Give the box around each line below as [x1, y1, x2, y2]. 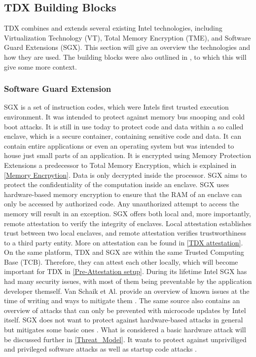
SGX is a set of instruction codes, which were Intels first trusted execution [4, 102, 229, 112]
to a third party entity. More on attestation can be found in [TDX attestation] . [4, 237, 243, 247]
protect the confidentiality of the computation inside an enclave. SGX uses [4, 179, 229, 190]
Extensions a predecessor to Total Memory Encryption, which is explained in [4, 159, 237, 170]
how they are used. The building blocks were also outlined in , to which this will [4, 51, 247, 62]
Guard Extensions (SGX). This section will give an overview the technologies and [4, 42, 251, 52]
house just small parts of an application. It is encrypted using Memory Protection [4, 150, 251, 160]
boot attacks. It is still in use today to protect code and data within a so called [4, 121, 244, 131]
